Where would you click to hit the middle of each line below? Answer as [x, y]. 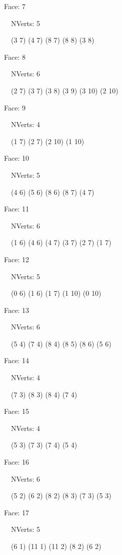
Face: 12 [16, 259]
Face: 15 [16, 411]
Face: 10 [16, 158]
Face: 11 [16, 209]
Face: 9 [15, 107]
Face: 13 [16, 310]
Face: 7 [15, 6]
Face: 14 [16, 360]
